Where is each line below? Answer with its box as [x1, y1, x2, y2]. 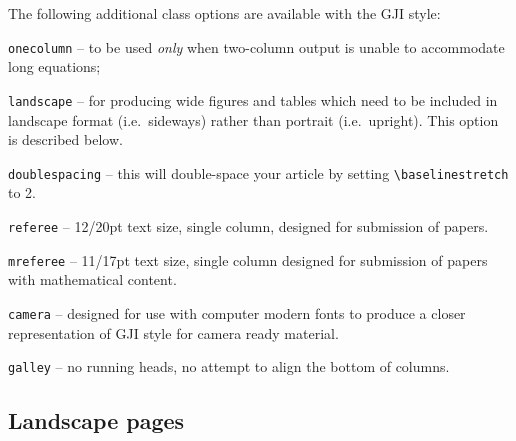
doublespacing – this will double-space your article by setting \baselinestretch [8, 162, 509, 183]
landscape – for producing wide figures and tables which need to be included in [8, 89, 498, 110]
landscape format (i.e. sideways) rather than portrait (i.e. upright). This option [8, 109, 499, 130]
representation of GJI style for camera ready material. [8, 322, 339, 343]
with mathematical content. [8, 269, 177, 290]
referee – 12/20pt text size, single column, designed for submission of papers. [8, 215, 489, 236]
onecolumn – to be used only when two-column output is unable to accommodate [8, 36, 505, 57]
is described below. [8, 129, 123, 150]
